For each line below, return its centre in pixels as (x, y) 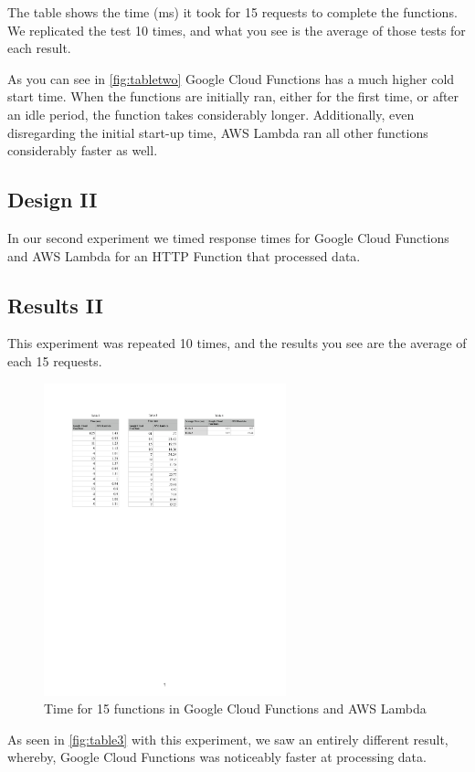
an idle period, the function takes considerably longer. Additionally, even (211, 114)
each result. (39, 48)
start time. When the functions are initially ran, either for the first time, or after (233, 96)
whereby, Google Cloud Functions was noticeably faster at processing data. (217, 757)
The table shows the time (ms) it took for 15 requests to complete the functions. (232, 12)
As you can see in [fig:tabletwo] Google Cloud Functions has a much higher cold (231, 78)
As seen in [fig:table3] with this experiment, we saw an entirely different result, (228, 739)
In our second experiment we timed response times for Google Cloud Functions (228, 237)
